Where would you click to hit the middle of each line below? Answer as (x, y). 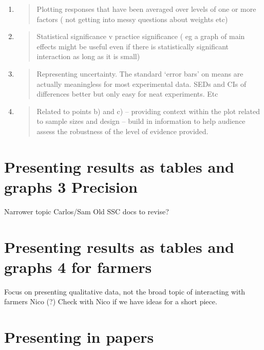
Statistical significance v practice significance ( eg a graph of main (141, 36)
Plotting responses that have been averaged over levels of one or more (146, 9)
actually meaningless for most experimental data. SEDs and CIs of (142, 84)
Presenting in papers (79, 337)
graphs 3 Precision (71, 186)
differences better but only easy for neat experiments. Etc (127, 94)
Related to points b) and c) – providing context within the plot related (148, 111)
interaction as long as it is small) (88, 56)
